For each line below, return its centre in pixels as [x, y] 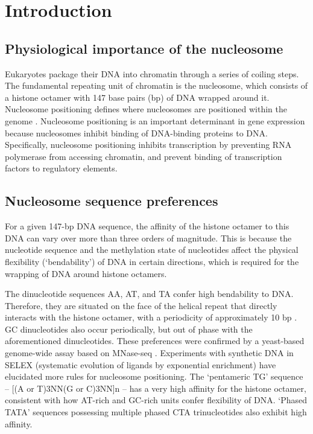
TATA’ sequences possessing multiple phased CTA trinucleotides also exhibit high [156, 412]
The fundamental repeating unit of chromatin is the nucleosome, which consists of [156, 85]
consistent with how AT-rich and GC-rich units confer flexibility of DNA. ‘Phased [156, 400]
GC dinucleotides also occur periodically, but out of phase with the [129, 329]
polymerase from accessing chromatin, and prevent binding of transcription [144, 156]
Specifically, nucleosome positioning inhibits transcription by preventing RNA [148, 145]
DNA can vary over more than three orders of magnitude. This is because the [148, 238]
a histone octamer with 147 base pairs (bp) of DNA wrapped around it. [137, 97]
